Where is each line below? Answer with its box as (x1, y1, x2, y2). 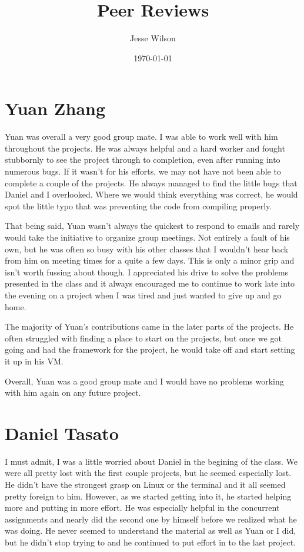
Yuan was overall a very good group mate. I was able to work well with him (5, 130, 278, 143)
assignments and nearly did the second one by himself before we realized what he (5, 512, 297, 525)
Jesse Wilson (130, 32, 176, 44)
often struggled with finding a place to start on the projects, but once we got (5, 331, 282, 344)
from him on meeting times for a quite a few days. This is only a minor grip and (5, 254, 295, 267)
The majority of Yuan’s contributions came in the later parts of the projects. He (5, 320, 294, 333)
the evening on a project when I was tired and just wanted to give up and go (5, 288, 282, 301)
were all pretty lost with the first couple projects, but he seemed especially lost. (5, 466, 292, 479)
